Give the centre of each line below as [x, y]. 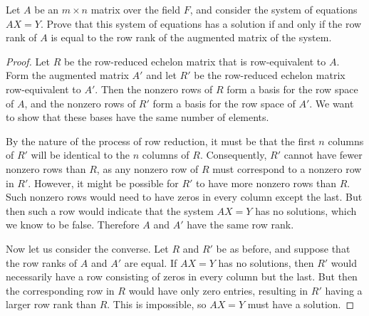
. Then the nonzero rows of [154, 89]
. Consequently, [233, 155]
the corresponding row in [60, 290]
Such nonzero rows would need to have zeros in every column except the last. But [184, 197]
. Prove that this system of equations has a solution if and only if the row [201, 23]
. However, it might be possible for [103, 183]
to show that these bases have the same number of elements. [137, 117]
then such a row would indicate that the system [110, 210]
